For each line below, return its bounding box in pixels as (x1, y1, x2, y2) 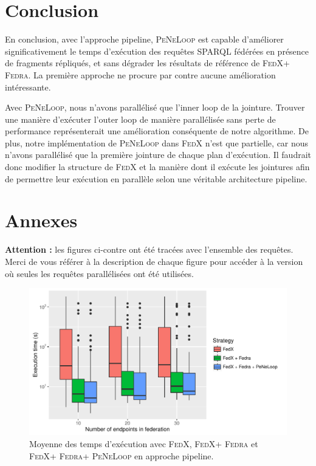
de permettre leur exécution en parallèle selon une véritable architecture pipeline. (5, 172, 307, 185)
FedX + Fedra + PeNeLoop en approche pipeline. (29, 449, 214, 462)
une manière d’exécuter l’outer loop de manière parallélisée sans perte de (5, 112, 276, 125)
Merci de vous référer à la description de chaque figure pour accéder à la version (5, 255, 303, 267)
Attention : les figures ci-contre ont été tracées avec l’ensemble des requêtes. (5, 243, 294, 256)
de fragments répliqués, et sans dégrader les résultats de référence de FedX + (5, 57, 290, 69)
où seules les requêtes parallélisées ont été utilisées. (5, 267, 194, 279)
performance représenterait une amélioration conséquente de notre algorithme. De (5, 125, 309, 137)
